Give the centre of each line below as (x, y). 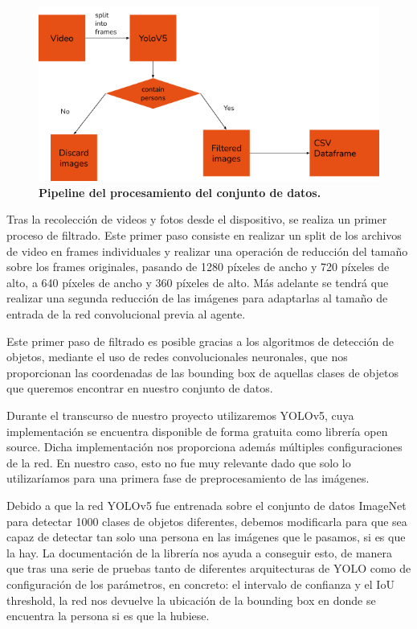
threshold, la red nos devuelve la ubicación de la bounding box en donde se (191, 600)
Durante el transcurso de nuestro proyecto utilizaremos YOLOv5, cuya (180, 415)
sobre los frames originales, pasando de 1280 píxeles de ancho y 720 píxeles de (198, 267)
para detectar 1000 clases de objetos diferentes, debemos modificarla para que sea (207, 521)
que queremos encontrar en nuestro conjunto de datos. (140, 388)
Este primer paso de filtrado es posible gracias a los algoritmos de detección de (200, 341)
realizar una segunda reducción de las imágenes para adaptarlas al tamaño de (197, 298)
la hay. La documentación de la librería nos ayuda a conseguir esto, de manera (200, 552)
